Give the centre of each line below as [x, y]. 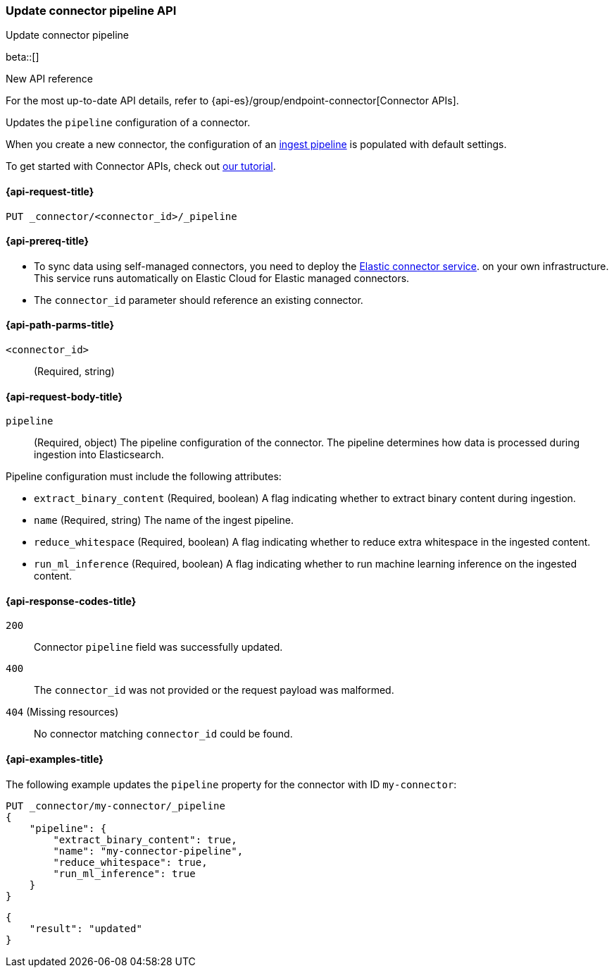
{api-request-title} [50, 191]
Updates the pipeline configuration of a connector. [128, 123]
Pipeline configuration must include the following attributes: [144, 477]
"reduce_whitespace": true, [130, 862]
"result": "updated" [86, 928]
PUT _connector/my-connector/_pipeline [115, 806]
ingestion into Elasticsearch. [99, 455]
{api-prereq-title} [48, 241]
